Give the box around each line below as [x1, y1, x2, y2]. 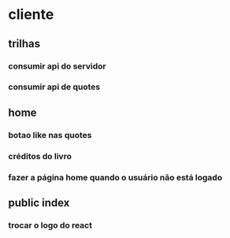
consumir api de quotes [8, 81, 101, 92]
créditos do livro [8, 151, 72, 162]
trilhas [8, 37, 41, 50]
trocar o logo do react [8, 219, 93, 230]
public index [8, 195, 70, 210]
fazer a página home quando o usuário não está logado [8, 172, 223, 183]
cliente [8, 6, 54, 24]
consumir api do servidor [8, 61, 106, 72]
